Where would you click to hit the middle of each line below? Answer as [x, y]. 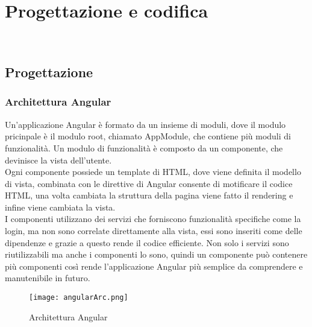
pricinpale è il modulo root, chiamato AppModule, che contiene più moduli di [148, 136]
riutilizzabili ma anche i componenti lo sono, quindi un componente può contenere [156, 254]
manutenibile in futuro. [48, 278]
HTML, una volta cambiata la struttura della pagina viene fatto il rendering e [149, 195]
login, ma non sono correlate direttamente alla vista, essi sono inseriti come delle [154, 231]
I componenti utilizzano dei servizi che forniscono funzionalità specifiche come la [153, 219]
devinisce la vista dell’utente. [58, 160]
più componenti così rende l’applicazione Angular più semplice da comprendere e [154, 266]
